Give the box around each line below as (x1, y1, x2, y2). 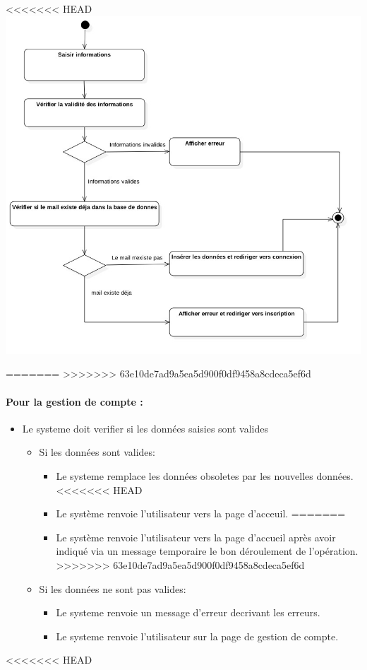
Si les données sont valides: (39, 445, 155, 459)
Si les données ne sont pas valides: (39, 581, 186, 596)
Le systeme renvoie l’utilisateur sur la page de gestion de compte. (56, 628, 339, 643)
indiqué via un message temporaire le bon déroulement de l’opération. (56, 543, 359, 558)
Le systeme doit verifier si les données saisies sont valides (22, 421, 269, 435)
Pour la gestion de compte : (6, 394, 143, 409)
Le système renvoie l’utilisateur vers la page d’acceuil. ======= (56, 506, 346, 521)
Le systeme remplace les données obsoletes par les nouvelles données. (56, 469, 354, 483)
